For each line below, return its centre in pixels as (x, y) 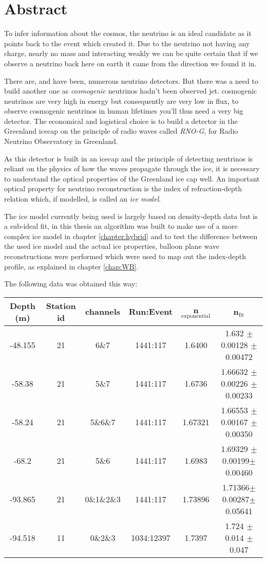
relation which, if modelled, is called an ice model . (83, 199)
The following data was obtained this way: (71, 284)
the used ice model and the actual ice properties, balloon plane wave (112, 246)
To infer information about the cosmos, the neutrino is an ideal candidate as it (128, 33)
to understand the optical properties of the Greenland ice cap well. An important (132, 178)
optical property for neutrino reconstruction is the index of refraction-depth (123, 188)
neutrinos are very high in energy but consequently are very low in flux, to (121, 101)
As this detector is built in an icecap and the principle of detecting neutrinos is (129, 158)
